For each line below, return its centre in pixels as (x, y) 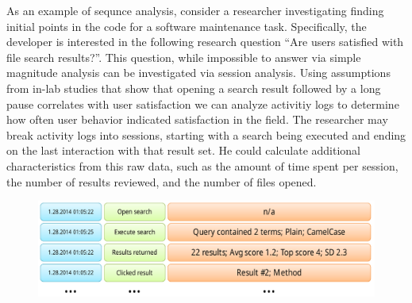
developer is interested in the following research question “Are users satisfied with (205, 42)
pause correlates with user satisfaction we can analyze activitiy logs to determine (203, 104)
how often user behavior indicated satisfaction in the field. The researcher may (197, 119)
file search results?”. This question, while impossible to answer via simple (184, 57)
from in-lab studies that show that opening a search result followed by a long (194, 88)
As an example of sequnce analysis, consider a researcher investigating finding (195, 10)
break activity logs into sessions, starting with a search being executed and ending (206, 134)
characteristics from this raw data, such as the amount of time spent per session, (202, 165)
